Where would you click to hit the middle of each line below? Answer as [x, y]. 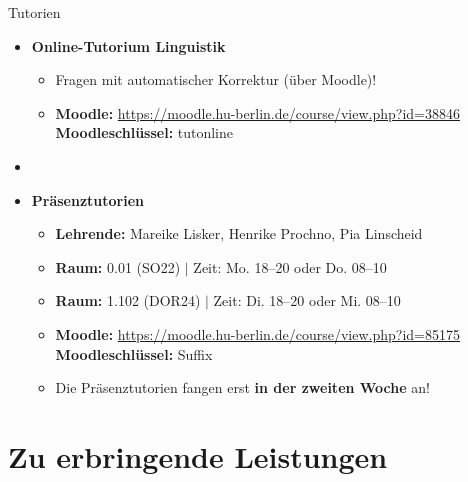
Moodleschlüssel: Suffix [134, 353]
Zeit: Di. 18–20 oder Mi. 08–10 [307, 300]
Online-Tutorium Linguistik [128, 45]
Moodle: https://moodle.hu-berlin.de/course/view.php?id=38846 [257, 112]
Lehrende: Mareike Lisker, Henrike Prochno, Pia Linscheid [239, 233]
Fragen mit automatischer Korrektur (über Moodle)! [216, 79]
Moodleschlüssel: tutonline [144, 132]
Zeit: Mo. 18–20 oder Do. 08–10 [290, 266]
